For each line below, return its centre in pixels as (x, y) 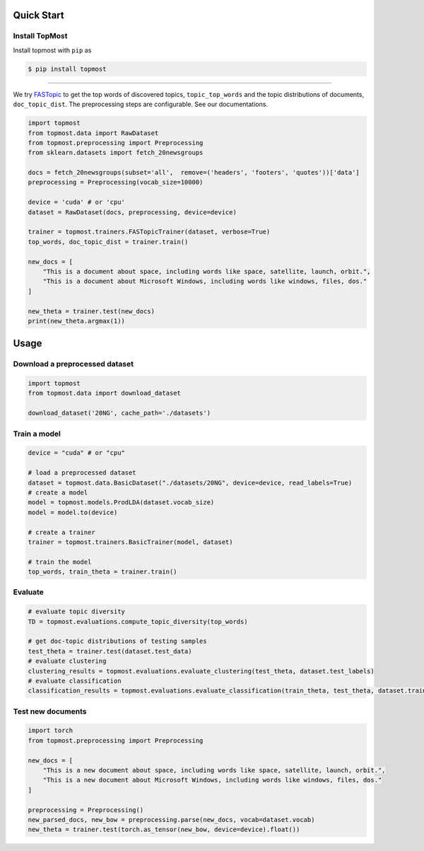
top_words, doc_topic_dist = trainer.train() (108, 242)
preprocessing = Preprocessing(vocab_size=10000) (116, 183)
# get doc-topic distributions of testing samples (118, 641)
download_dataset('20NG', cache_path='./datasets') (119, 413)
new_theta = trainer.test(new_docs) (92, 311)
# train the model (60, 562)
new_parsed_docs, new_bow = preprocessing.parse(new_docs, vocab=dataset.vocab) (171, 820)
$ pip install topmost (67, 69)
